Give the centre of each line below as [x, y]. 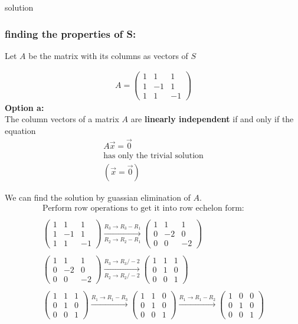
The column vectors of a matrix [62, 119]
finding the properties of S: [71, 33]
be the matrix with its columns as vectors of [108, 55]
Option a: [24, 107]
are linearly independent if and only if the [212, 119]
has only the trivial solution [153, 156]
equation [20, 130]
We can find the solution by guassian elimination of [98, 197]
